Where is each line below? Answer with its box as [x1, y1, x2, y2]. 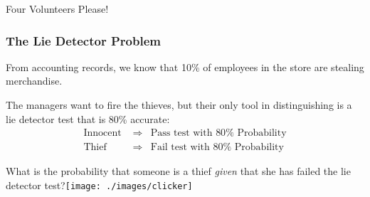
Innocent [83, 128, 122, 139]
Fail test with [150, 142, 210, 153]
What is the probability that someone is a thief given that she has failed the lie [6, 164, 351, 179]
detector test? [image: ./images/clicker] [6, 177, 193, 192]
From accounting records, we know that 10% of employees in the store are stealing [6, 59, 364, 74]
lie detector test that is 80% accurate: [6, 111, 170, 126]
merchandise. [6, 73, 63, 88]
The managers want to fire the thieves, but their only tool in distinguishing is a [6, 97, 352, 112]
